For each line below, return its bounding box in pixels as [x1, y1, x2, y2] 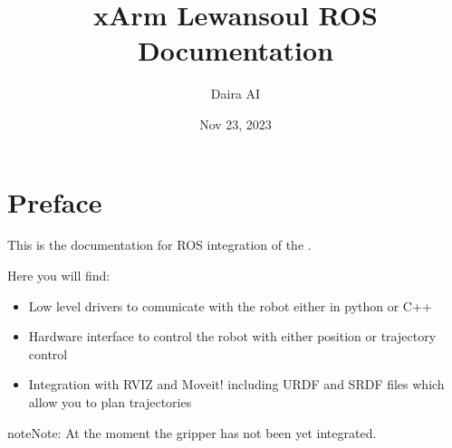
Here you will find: [7, 266, 111, 285]
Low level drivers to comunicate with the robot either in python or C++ [28, 296, 432, 315]
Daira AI [210, 84, 261, 103]
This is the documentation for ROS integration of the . [7, 235, 312, 254]
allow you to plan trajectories [28, 393, 192, 411]
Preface [7, 183, 102, 220]
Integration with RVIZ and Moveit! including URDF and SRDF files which [28, 375, 445, 394]
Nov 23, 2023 [199, 114, 272, 133]
